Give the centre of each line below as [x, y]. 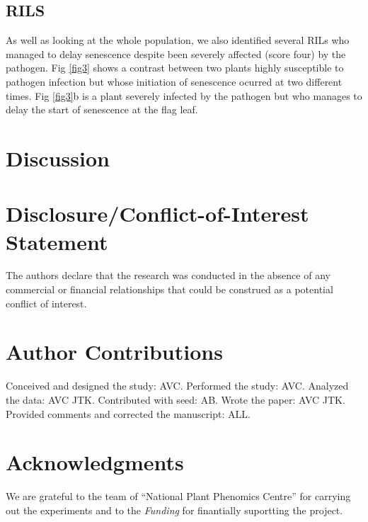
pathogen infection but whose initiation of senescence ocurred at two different [174, 81]
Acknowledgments [95, 462]
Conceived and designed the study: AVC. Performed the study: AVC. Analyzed [177, 386]
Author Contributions [114, 352]
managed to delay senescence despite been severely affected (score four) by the [176, 53]
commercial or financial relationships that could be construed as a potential [169, 289]
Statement [57, 241]
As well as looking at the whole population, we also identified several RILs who [178, 40]
